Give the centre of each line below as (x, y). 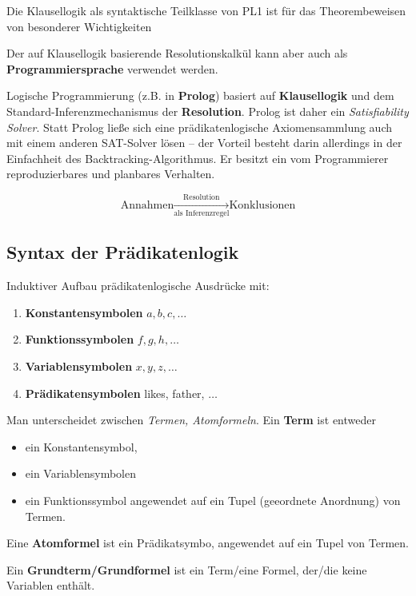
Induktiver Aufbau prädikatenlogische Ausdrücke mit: (138, 286)
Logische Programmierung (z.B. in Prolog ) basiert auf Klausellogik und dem (200, 95)
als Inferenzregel (202, 214)
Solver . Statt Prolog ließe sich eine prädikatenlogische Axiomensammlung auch (200, 127)
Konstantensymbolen (84, 312)
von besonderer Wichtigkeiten (79, 26)
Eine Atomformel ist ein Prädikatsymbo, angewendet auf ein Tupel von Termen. (208, 543)
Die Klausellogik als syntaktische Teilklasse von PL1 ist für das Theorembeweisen (206, 10)
